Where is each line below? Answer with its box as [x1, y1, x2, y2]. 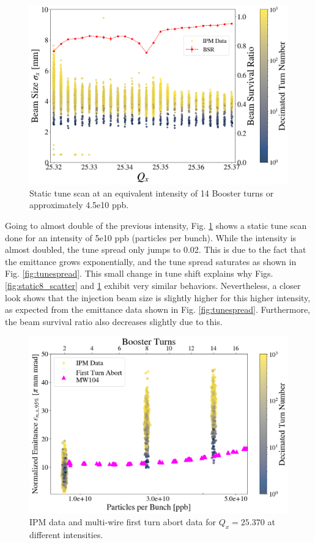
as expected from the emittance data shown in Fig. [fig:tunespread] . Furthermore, [5, 303, 311, 316]
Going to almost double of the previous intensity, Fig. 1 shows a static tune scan [5, 219, 307, 231]
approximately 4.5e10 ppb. [29, 198, 129, 211]
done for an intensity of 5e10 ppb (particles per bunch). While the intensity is [5, 231, 297, 244]
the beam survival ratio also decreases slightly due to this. [5, 315, 223, 328]
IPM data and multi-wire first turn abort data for [29, 515, 217, 528]
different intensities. [29, 528, 103, 541]
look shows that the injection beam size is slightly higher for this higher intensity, [5, 291, 311, 304]
